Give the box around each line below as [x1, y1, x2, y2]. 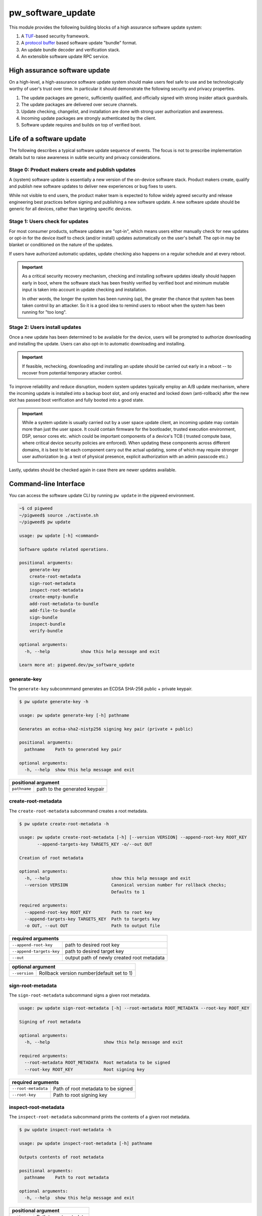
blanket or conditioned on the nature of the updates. [9, 242, 114, 248]
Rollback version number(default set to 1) [39, 970, 133, 977]
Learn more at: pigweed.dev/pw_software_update [19, 662, 134, 668]
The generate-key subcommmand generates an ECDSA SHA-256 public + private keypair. [9, 686, 193, 692]
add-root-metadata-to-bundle [29, 601, 99, 607]
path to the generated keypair [36, 786, 104, 792]
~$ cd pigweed [19, 506, 53, 511]
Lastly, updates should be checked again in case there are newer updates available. [9, 467, 177, 473]
